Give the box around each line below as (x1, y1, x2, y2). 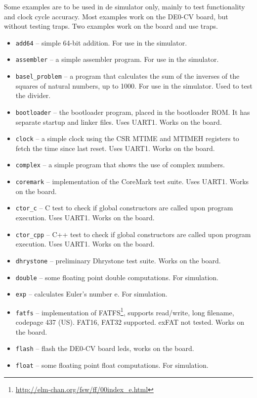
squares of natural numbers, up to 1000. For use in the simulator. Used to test (15, 80, 253, 91)
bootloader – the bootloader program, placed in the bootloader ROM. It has (15, 106, 250, 117)
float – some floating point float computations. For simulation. (15, 359, 209, 370)
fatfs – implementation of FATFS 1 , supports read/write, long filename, (15, 305, 234, 317)
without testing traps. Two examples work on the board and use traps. (4, 21, 218, 31)
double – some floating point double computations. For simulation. (15, 272, 218, 282)
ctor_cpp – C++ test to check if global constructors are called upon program (15, 229, 251, 239)
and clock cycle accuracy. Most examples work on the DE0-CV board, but (4, 11, 228, 21)
